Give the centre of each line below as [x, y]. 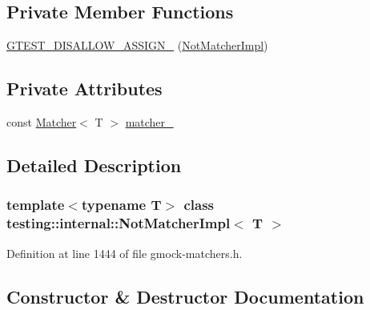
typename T [121, 205]
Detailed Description [94, 165]
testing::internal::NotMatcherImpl [119, 223]
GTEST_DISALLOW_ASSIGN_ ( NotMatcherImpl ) [137, 45]
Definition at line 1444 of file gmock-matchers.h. [125, 253]
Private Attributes [84, 89]
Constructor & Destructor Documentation [185, 296]
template [36, 205]
